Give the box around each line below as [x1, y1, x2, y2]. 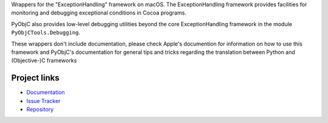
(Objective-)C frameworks [11, 57, 77, 64]
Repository [26, 106, 54, 113]
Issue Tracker [26, 97, 61, 104]
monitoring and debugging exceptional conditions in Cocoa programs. [11, 9, 186, 16]
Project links [11, 73, 60, 83]
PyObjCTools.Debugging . [11, 29, 81, 36]
